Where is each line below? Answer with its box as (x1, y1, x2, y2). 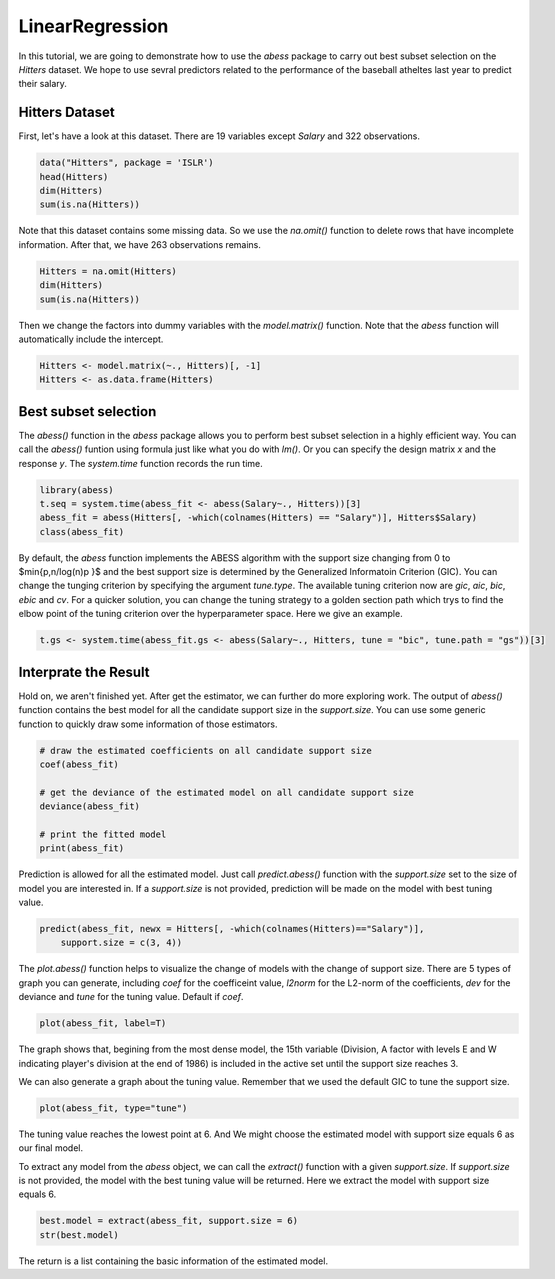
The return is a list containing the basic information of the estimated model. (18, 1255, 329, 1267)
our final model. (18, 1142, 84, 1154)
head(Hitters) (39, 171, 109, 182)
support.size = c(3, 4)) (60, 937, 183, 949)
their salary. (18, 78, 67, 90)
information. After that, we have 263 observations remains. (18, 238, 262, 250)
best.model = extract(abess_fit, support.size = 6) (39, 1215, 299, 1227)
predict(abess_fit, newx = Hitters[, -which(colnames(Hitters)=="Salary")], (39, 923, 425, 934)
